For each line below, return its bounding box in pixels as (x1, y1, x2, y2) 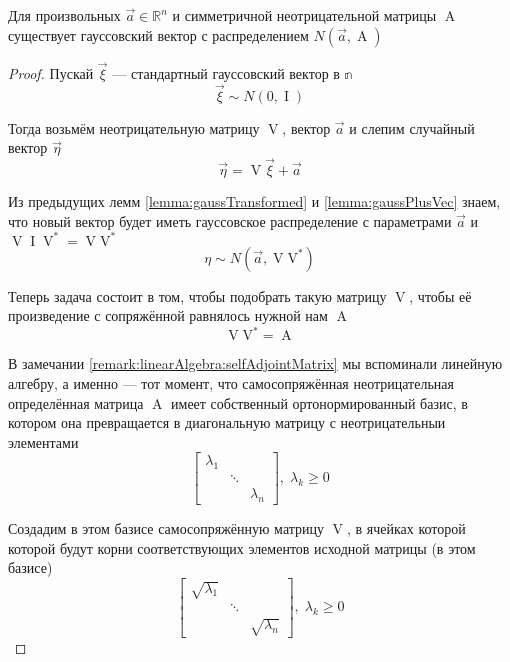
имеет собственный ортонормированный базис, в (171, 392, 468, 413)
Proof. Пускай (8, 62, 94, 83)
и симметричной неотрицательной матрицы (172, 5, 437, 25)
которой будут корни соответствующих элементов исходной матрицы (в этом (8, 537, 476, 558)
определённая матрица (8, 392, 144, 413)
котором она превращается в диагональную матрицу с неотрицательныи (8, 412, 446, 433)
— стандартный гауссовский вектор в (112, 62, 340, 83)
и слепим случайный (349, 117, 475, 138)
